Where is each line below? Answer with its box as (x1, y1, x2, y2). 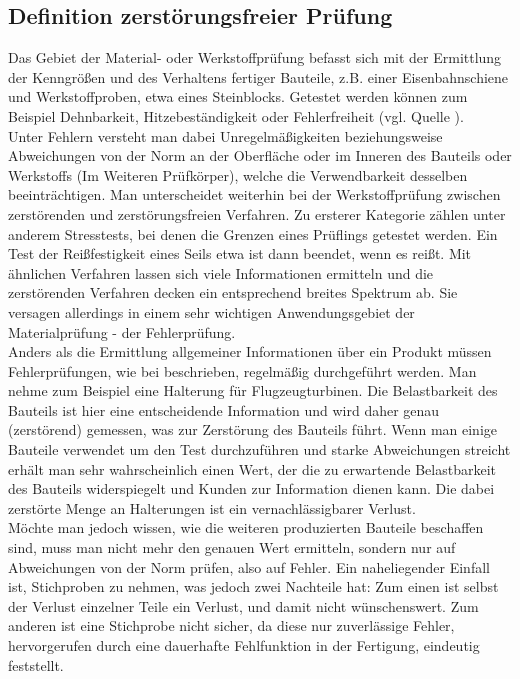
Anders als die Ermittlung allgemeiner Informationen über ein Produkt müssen (8, 341, 492, 362)
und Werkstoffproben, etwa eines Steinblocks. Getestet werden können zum (8, 86, 468, 107)
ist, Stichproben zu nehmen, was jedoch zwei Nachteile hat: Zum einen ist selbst (8, 576, 499, 597)
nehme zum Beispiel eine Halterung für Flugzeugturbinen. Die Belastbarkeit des (8, 380, 498, 401)
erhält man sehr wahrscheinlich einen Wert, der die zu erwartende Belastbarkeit (8, 458, 496, 479)
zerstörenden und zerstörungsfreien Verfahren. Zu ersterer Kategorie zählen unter (8, 203, 506, 224)
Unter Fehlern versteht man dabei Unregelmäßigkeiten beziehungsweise (8, 125, 443, 146)
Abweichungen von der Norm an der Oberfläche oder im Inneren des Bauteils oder (8, 145, 512, 166)
